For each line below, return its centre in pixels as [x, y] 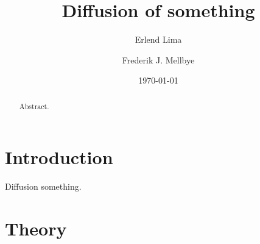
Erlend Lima [158, 39]
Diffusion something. [43, 186]
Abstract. [34, 106]
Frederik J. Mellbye [158, 59]
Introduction [59, 157]
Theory [36, 228]
